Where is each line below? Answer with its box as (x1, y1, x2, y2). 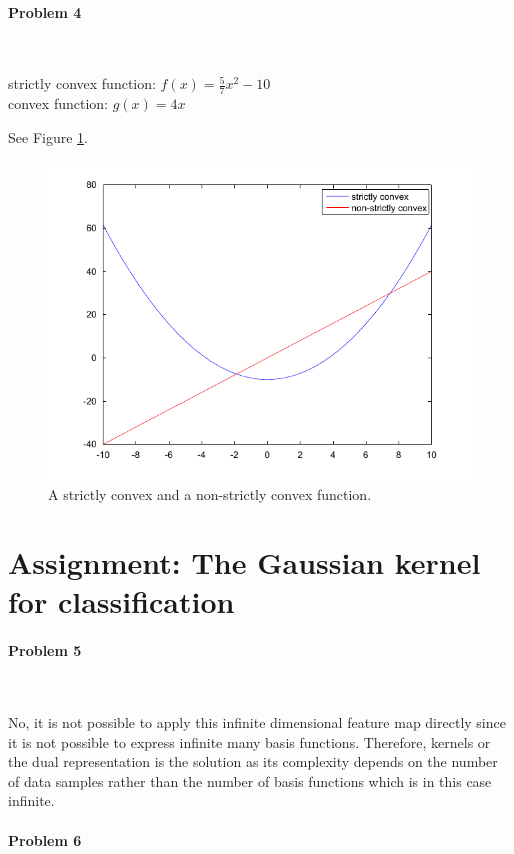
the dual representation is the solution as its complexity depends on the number (8, 751, 498, 772)
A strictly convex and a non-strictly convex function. (48, 483, 372, 504)
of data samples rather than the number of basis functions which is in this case (8, 770, 492, 791)
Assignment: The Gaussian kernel (8, 542, 481, 583)
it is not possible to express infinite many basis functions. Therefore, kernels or (8, 731, 491, 752)
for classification (8, 581, 235, 622)
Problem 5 (8, 640, 82, 661)
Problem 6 (8, 829, 82, 850)
